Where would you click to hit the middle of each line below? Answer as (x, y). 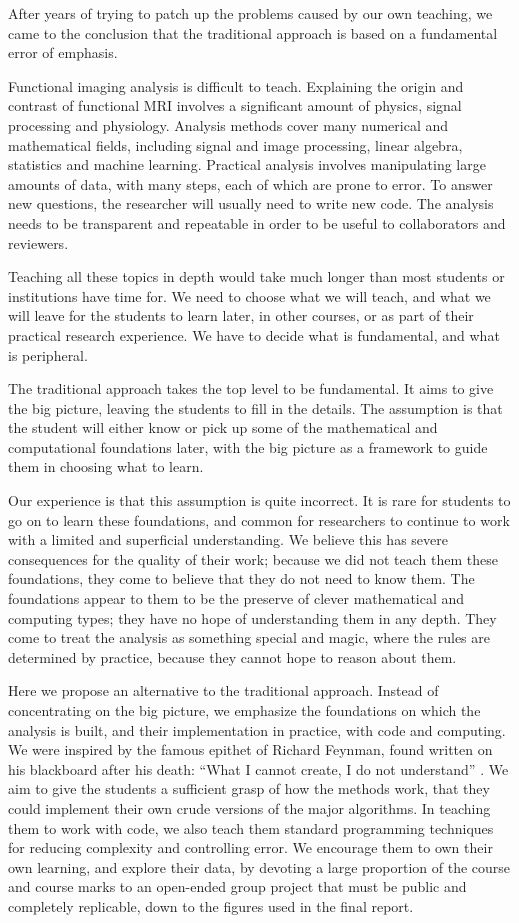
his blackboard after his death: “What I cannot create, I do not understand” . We (258, 768)
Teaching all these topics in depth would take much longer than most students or (256, 276)
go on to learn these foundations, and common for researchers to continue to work (259, 519)
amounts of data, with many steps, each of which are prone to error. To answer (250, 183)
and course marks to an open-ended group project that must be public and (237, 886)
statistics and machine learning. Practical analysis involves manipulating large (247, 164)
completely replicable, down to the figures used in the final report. (211, 905)
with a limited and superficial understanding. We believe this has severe (228, 539)
